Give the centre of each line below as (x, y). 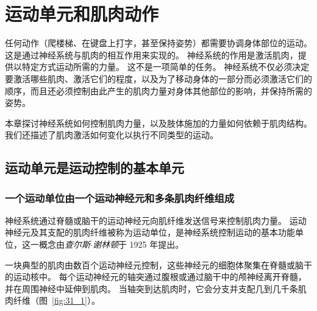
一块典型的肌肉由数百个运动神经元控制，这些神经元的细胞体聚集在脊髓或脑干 (158, 264)
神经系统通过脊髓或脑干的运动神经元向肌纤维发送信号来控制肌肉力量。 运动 (156, 220)
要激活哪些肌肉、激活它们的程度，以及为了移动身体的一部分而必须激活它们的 (158, 78)
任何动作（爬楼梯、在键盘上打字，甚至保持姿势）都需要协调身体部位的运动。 (158, 43)
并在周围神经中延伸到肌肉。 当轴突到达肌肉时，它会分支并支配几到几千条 (151, 288)
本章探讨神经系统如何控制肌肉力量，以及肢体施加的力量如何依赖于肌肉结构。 (158, 123)
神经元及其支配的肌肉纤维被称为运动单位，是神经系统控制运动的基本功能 (150, 232)
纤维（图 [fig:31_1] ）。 (56, 300)
